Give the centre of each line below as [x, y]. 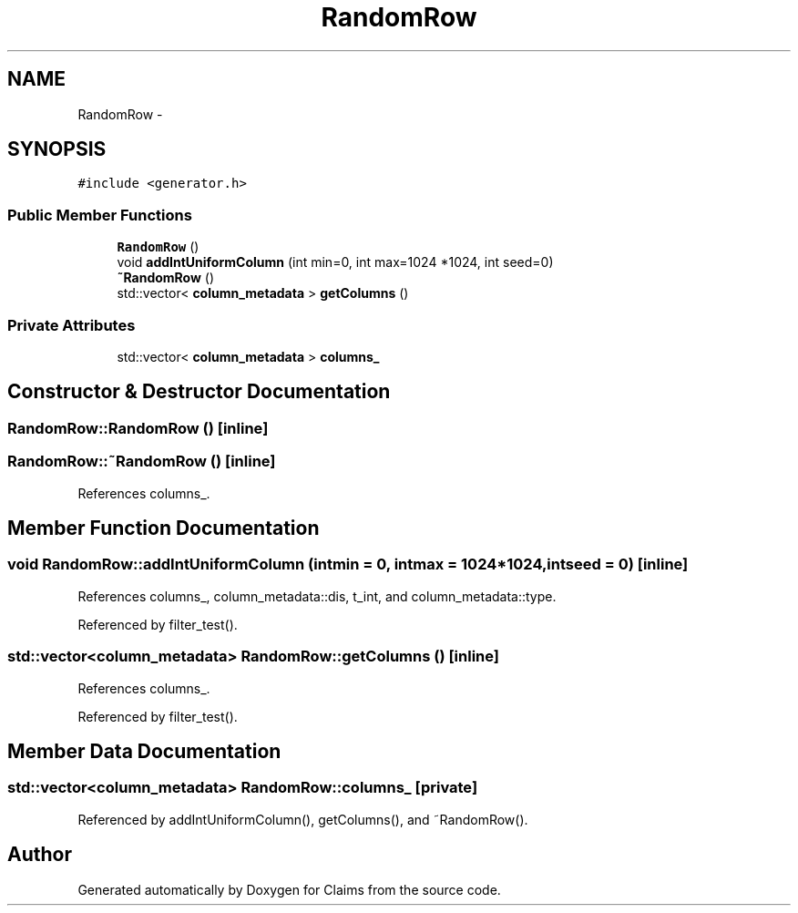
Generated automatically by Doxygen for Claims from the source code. [289, 889]
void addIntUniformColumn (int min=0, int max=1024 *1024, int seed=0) [335, 262]
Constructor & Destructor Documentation [199, 392]
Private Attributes [72, 325]
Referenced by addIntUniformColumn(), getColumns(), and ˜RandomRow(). [303, 819]
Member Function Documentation [164, 528]
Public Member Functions [100, 215]
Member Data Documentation [144, 751]
